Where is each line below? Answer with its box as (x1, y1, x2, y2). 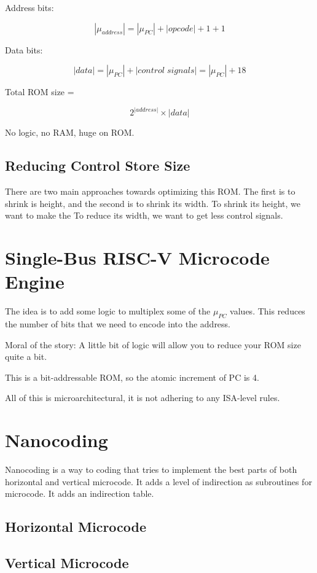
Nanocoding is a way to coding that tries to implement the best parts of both (5, 463, 297, 475)
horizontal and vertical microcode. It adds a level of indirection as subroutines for (5, 475, 312, 488)
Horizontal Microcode (5, 517, 147, 536)
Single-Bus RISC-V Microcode (5, 244, 270, 270)
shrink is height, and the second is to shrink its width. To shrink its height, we (5, 197, 301, 209)
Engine (5, 269, 65, 294)
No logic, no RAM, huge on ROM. (5, 126, 135, 139)
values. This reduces (230, 305, 305, 318)
